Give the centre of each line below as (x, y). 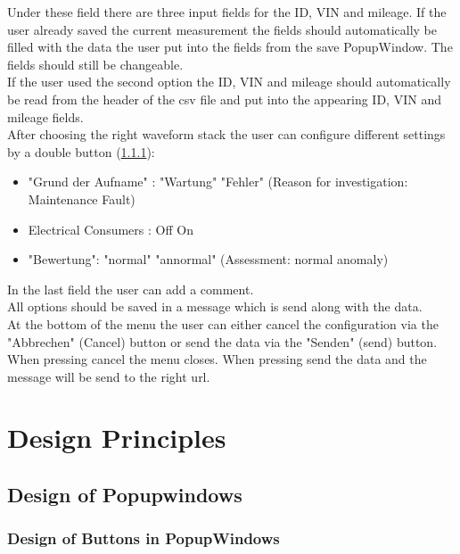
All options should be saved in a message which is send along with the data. (215, 306)
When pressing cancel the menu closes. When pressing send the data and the (217, 359)
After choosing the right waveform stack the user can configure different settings (226, 134)
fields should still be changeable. (95, 64)
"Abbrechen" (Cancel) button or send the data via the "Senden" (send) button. (222, 341)
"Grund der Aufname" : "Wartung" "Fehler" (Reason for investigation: (218, 182)
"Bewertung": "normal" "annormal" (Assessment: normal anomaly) (208, 259)
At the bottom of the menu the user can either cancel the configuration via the (223, 323)
